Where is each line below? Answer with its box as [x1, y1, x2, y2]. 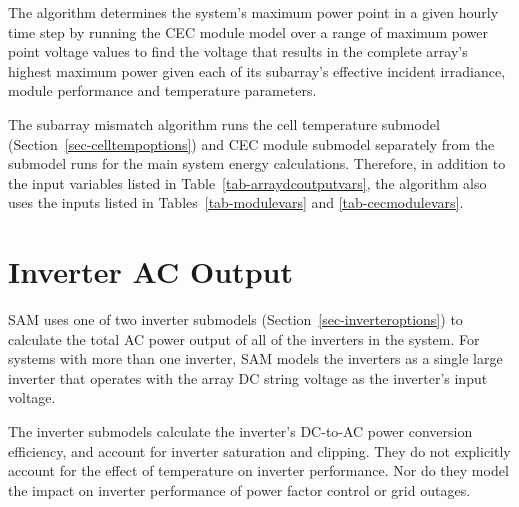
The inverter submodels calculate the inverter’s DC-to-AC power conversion [8, 421, 473, 442]
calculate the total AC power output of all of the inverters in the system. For [8, 328, 480, 349]
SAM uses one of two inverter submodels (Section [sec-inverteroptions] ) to [8, 309, 463, 330]
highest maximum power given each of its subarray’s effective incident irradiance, [8, 60, 506, 81]
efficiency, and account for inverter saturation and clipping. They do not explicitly [8, 440, 511, 461]
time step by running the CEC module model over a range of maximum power [8, 21, 488, 42]
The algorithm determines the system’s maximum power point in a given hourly [8, 2, 499, 22]
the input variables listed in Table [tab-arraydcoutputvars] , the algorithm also [8, 172, 487, 193]
